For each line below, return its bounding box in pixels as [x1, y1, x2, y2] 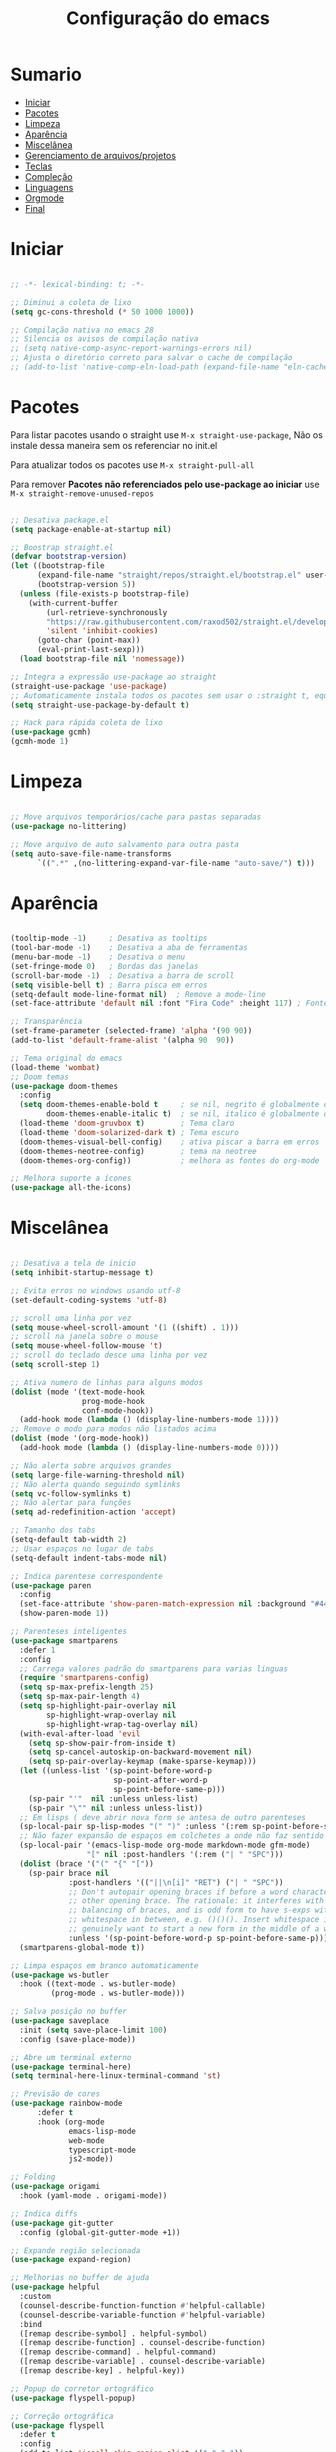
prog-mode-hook [81, 1396, 145, 1406]
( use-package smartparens [10, 1635, 118, 1646]
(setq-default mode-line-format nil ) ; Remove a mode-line [10, 989, 267, 999]
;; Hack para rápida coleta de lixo [10, 718, 163, 728]
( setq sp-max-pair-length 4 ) [19, 1692, 141, 1702]
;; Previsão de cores [10, 2089, 101, 2099]
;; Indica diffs [10, 2208, 78, 2219]
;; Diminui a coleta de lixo [10, 297, 132, 307]
